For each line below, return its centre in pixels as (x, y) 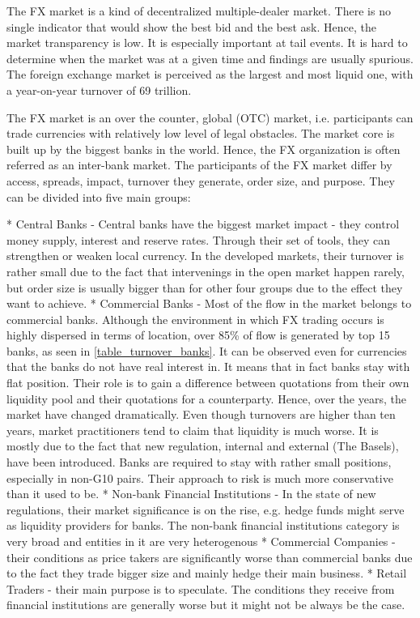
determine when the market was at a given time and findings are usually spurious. (210, 58)
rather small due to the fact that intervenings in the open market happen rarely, (206, 271)
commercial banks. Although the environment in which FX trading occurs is (195, 319)
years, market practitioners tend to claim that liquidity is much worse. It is (193, 430)
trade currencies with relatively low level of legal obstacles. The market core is (201, 133)
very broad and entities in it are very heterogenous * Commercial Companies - (201, 541)
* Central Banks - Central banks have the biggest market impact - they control (203, 224)
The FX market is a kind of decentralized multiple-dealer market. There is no (199, 11)
